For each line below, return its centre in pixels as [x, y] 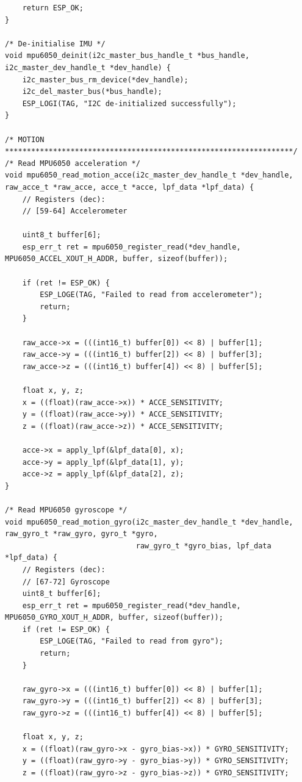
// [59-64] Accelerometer [75, 211]
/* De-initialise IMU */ [55, 44]
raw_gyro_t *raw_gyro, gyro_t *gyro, [81, 534]
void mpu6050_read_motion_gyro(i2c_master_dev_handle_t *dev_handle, [149, 522]
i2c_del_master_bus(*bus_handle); [92, 92]
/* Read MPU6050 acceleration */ [73, 163]
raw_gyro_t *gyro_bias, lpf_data [203, 546]
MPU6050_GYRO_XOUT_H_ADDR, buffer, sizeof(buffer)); [114, 618]
